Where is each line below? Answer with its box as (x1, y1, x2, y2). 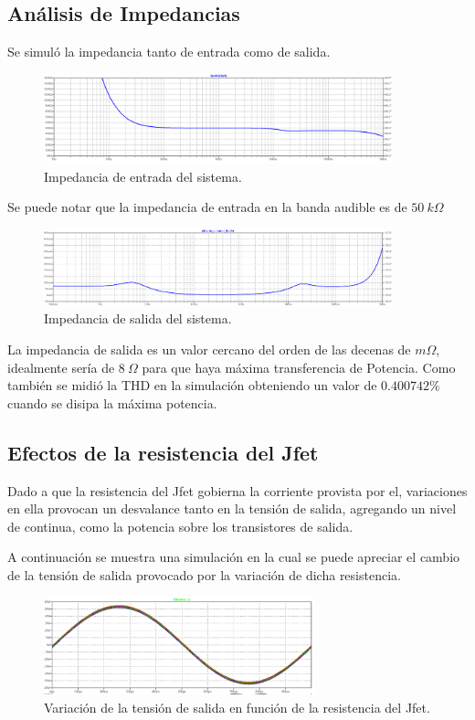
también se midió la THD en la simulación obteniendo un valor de (7, 376, 377, 395)
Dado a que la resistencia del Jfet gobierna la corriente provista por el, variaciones (7, 481, 468, 500)
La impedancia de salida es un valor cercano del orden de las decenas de (7, 340, 411, 359)
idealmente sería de (7, 357, 115, 376)
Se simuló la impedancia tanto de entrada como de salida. (7, 42, 331, 61)
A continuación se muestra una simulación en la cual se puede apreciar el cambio (7, 547, 460, 566)
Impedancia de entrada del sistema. (44, 166, 242, 185)
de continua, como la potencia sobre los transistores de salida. (7, 516, 354, 535)
